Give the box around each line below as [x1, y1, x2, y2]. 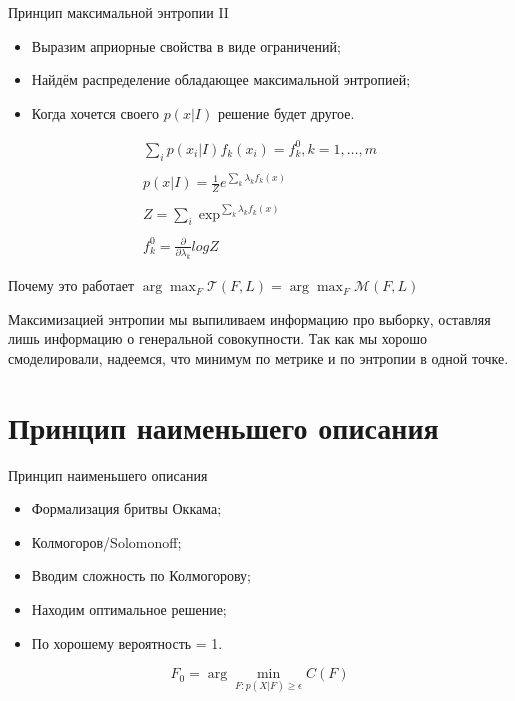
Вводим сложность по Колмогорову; [31, 565, 252, 586]
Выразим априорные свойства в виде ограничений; [31, 35, 341, 56]
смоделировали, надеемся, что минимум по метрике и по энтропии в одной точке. [8, 347, 509, 368]
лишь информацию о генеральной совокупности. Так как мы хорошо [8, 328, 428, 349]
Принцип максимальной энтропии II [8, 2, 229, 22]
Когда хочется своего [31, 102, 159, 123]
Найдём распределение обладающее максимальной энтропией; [31, 69, 411, 90]
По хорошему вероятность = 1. [31, 632, 223, 653]
